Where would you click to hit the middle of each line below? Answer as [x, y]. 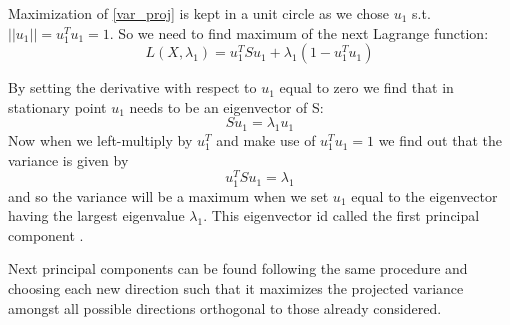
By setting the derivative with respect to [132, 87]
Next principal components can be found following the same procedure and [238, 268]
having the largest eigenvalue [96, 215]
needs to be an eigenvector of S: [226, 106]
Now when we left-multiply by [100, 140]
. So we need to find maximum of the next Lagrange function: [299, 32]
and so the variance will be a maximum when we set [168, 195]
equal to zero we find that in [366, 87]
